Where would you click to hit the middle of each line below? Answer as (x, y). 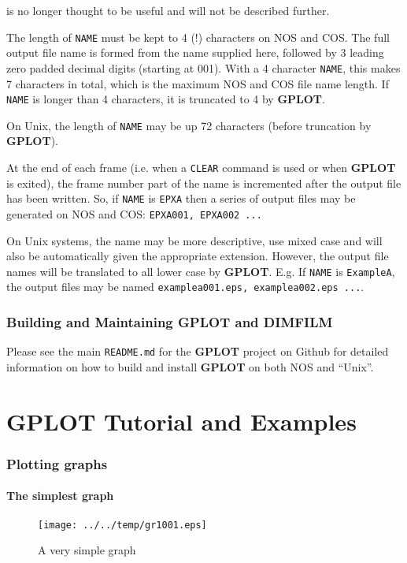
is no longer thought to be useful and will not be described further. (168, 10)
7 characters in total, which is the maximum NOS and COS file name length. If (198, 83)
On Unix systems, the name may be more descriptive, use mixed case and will (194, 240)
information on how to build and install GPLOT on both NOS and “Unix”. (190, 366)
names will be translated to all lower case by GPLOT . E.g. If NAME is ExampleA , (201, 271)
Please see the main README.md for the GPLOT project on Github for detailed (198, 351)
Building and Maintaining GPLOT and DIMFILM (170, 321)
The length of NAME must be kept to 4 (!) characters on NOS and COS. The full (198, 37)
